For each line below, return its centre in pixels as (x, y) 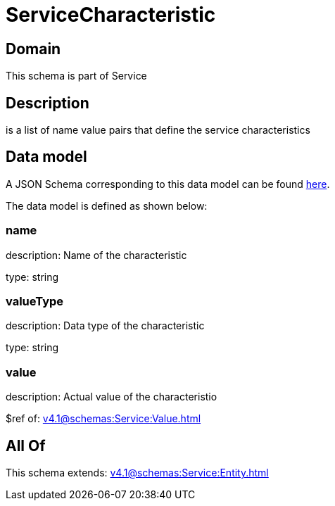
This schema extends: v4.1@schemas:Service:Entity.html (137, 472)
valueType (35, 301)
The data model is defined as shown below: (107, 205)
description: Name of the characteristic (96, 255)
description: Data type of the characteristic (105, 326)
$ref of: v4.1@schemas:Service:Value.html (103, 419)
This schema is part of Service (76, 76)
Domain (33, 49)
